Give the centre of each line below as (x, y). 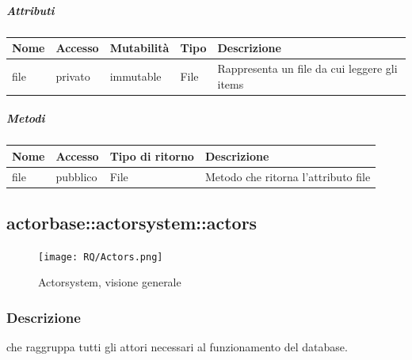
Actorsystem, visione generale (110, 282)
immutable (135, 76)
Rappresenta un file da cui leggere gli (307, 68)
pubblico (76, 176)
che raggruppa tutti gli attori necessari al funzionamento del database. (177, 347)
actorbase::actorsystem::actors (132, 222)
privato (73, 76)
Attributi (31, 10)
